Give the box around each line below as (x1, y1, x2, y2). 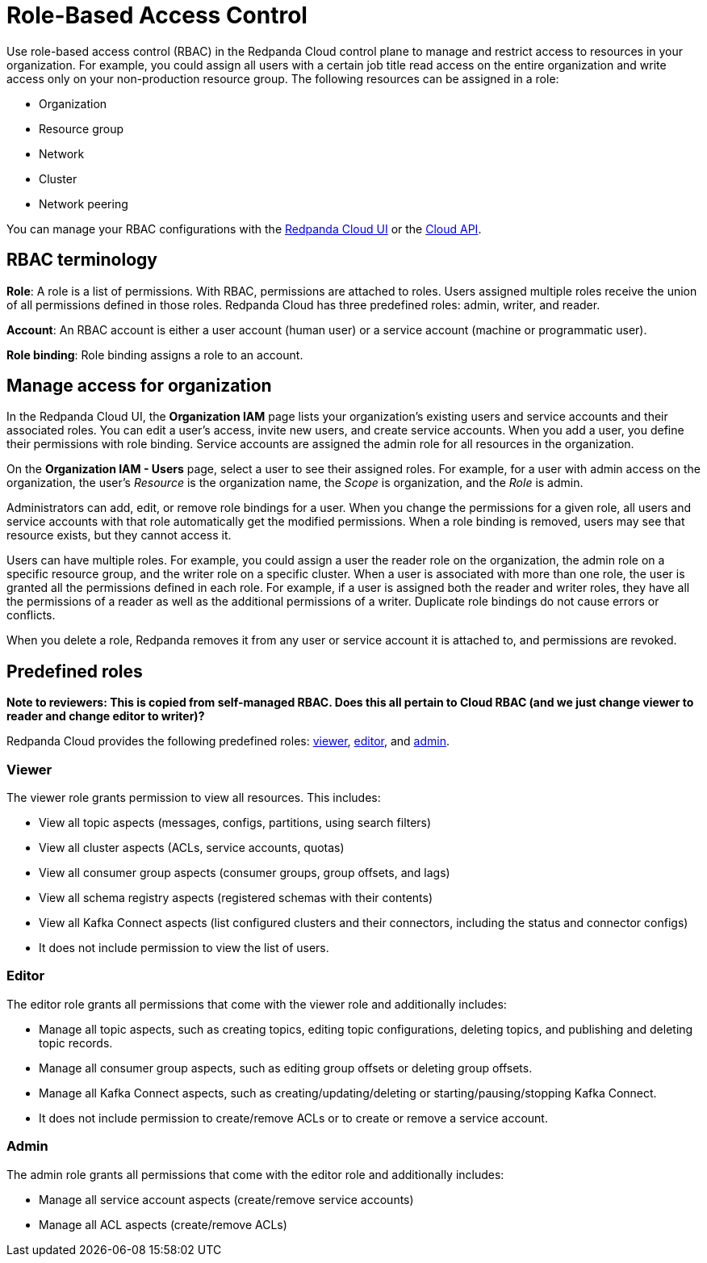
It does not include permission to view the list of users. (39, 941, 329, 955)
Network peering (39, 196, 128, 211)
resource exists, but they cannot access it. (6, 528, 232, 543)
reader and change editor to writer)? (6, 709, 205, 724)
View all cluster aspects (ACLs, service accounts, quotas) (39, 841, 345, 855)
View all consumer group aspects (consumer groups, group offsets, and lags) (39, 866, 450, 880)
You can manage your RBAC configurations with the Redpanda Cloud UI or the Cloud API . (6, 221, 482, 236)
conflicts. (6, 608, 56, 623)
